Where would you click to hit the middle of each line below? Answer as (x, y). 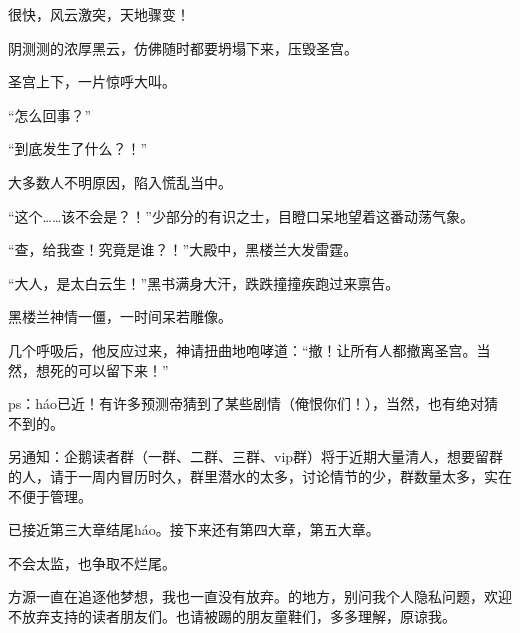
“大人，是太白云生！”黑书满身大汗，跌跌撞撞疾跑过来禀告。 (204, 282)
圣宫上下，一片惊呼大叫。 (92, 81)
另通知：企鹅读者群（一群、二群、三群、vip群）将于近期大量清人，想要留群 (256, 456)
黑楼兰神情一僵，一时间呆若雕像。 (120, 316)
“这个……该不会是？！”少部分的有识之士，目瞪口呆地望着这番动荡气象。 (241, 215)
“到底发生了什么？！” (78, 148)
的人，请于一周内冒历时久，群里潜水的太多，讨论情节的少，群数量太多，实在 (260, 475)
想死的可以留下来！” (102, 369)
